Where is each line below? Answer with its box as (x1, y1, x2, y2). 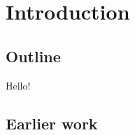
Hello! (6, 78, 31, 92)
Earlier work (6, 112, 98, 134)
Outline (6, 45, 61, 66)
